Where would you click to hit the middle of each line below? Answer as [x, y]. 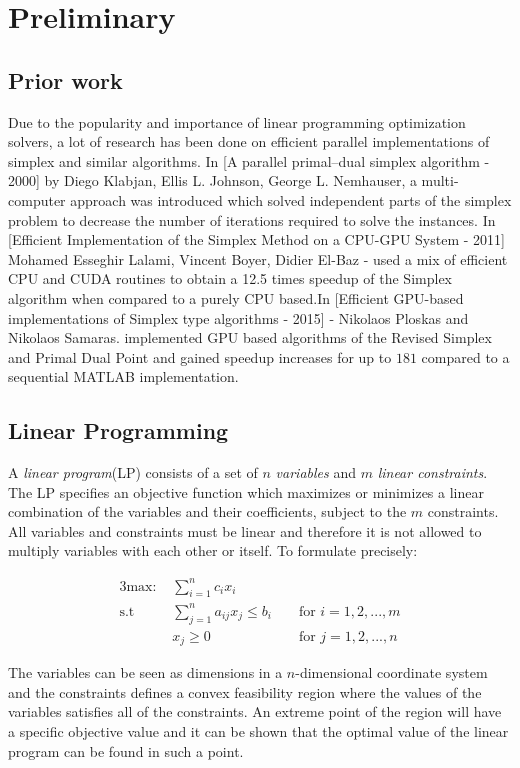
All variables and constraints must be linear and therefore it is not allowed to [245, 530]
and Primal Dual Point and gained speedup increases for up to [200, 356]
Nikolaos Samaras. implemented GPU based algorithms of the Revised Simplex [250, 337]
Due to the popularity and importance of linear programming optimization [237, 121]
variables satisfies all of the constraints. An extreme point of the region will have [255, 711]
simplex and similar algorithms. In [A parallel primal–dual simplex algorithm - [249, 160]
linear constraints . [432, 472]
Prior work [65, 79]
